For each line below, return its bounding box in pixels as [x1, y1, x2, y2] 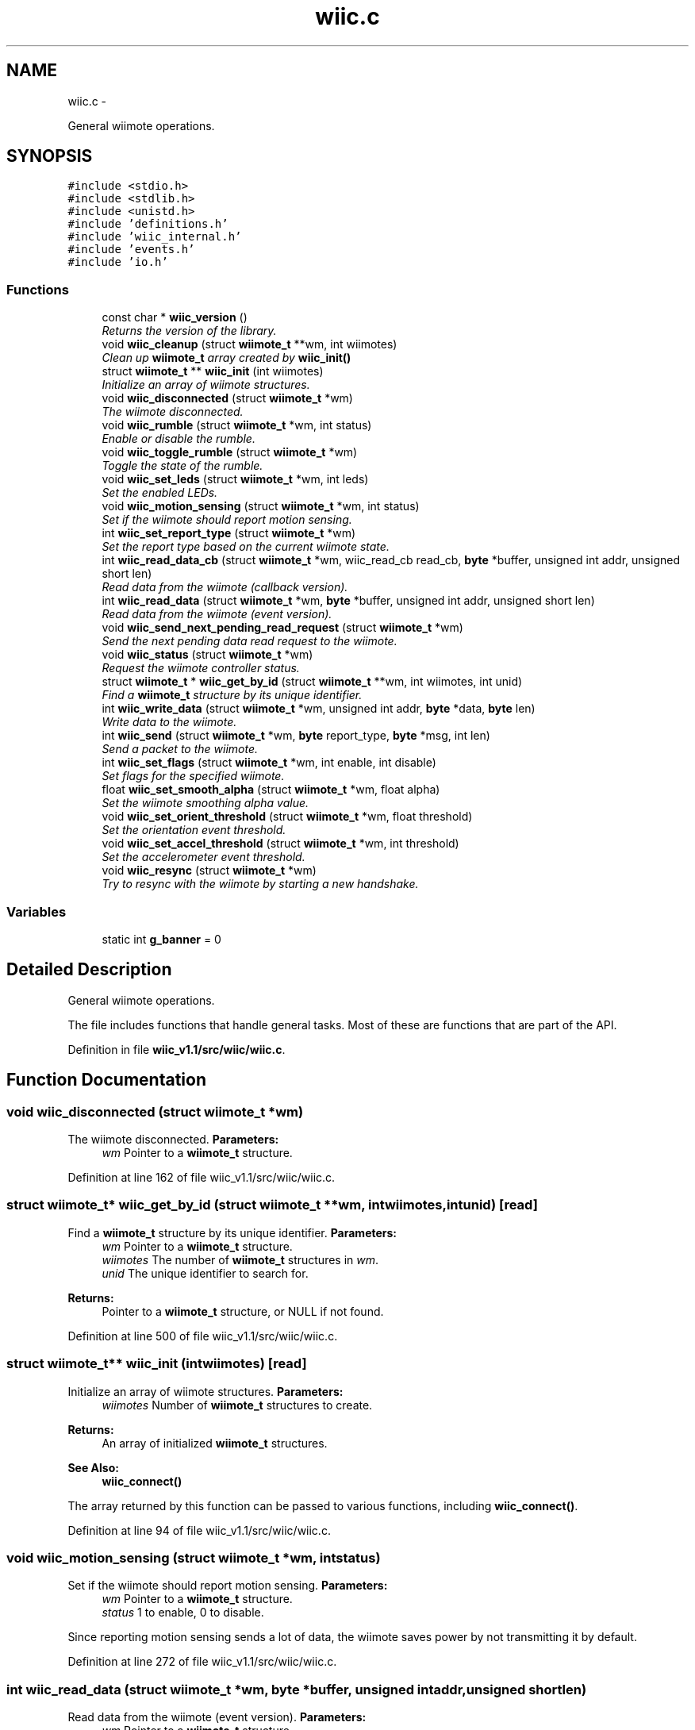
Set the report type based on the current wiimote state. [102, 540, 390, 554]
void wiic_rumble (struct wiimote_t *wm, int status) [102, 418, 372, 432]
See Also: [67, 1460, 119, 1474]
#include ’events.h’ [67, 243, 195, 256]
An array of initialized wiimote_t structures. [102, 1436, 328, 1450]
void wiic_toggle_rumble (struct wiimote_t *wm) [102, 445, 358, 459]
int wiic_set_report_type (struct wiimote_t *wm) [102, 526, 356, 540]
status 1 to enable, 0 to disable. [102, 1605, 264, 1620]
